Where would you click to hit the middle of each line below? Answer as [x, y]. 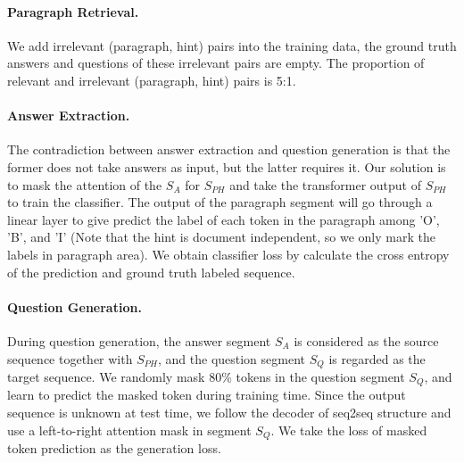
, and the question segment [232, 358]
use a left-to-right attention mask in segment [129, 430]
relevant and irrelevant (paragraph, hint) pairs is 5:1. [152, 80]
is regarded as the [377, 358]
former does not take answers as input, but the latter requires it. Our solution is [227, 166]
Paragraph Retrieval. [73, 11]
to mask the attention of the [85, 184]
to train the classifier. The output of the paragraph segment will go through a [220, 202]
